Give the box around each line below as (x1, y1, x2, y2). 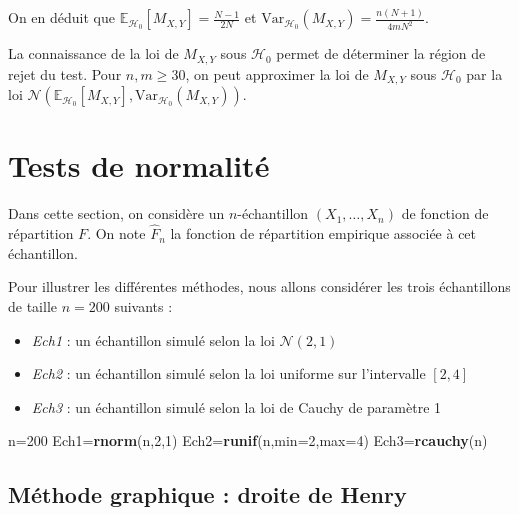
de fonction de (401, 203, 489, 224)
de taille (8, 295, 57, 316)
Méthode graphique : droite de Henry (8, 479, 407, 510)
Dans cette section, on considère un (8, 203, 225, 224)
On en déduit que (8, 7, 115, 28)
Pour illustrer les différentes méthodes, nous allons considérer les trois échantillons (8, 276, 511, 297)
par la (466, 63, 503, 84)
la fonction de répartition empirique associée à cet (170, 223, 477, 244)
